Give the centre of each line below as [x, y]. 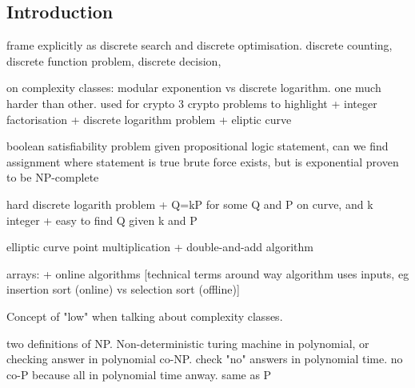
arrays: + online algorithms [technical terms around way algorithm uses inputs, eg [208, 273]
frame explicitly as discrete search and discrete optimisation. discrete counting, [200, 45]
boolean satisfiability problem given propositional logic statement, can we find [198, 146]
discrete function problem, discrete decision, [114, 60]
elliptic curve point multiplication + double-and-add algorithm [160, 247]
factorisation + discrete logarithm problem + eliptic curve [149, 119]
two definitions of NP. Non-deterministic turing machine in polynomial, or [188, 343]
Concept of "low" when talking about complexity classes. [145, 316]
